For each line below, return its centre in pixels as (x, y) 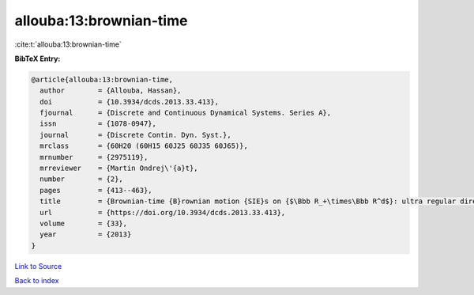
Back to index (37, 281)
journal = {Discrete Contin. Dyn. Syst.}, (136, 135)
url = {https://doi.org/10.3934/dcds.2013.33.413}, (163, 212)
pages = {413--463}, (96, 190)
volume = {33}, (84, 223)
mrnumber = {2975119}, (94, 157)
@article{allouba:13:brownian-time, (102, 79)
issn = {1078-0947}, (98, 124)
